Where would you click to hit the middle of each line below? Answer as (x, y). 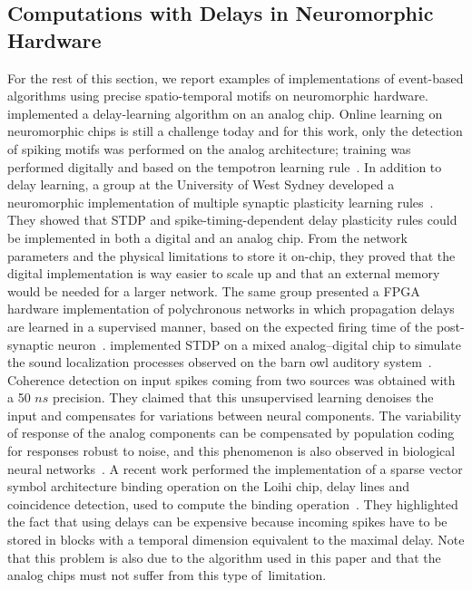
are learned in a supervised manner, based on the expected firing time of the (220, 326)
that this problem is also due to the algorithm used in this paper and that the (224, 557)
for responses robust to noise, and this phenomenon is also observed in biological (231, 451)
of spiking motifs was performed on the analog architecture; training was (209, 148)
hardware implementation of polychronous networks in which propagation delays (231, 309)
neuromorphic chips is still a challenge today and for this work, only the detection (235, 131)
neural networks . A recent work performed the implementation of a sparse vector (235, 468)
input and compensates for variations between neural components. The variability (235, 415)
